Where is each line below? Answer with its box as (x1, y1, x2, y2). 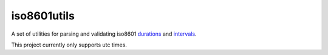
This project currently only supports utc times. (11, 41, 128, 48)
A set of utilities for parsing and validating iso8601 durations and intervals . (11, 30, 197, 37)
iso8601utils (11, 9, 75, 22)
